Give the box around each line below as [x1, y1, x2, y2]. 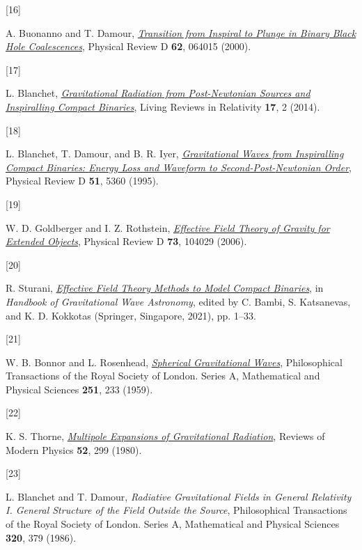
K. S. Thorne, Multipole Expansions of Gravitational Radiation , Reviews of [6, 429, 325, 443]
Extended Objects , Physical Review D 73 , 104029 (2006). [6, 234, 247, 249]
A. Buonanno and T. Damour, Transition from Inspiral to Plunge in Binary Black [6, 25, 356, 40]
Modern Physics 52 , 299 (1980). [6, 442, 142, 457]
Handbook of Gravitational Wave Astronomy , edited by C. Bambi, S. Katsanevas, [6, 294, 351, 308]
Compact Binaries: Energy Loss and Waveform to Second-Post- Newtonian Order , [6, 159, 352, 174]
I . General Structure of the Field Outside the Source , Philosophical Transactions [6, 503, 347, 517]
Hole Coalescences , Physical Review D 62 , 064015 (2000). [6, 39, 251, 54]
